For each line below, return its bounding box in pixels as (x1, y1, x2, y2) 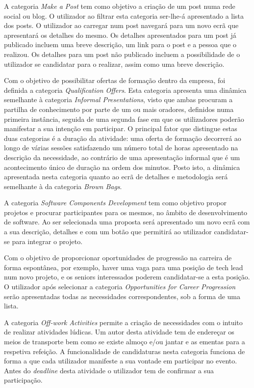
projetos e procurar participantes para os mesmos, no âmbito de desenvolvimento (4, 207, 248, 217)
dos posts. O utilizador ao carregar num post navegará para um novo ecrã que (4, 20, 239, 30)
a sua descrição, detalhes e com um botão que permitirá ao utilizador (4, 226, 212, 237)
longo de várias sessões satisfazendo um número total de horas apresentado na (4, 142, 238, 153)
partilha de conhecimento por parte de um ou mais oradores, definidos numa (4, 104, 234, 114)
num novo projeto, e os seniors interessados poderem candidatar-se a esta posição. (4, 272, 250, 282)
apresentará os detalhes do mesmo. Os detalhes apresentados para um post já (4, 29, 236, 40)
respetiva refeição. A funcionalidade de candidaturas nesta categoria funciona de (4, 346, 245, 356)
